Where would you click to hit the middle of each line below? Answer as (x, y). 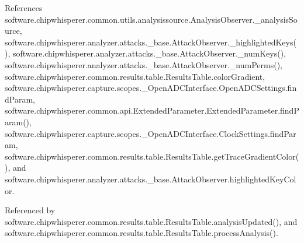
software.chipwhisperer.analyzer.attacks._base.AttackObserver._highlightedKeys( (151, 42)
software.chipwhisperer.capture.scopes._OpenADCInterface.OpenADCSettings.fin (151, 88)
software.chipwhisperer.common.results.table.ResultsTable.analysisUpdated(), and (151, 221)
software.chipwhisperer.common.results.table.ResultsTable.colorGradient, (135, 76)
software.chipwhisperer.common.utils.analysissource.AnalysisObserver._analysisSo (151, 19)
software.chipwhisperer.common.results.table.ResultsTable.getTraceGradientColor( (152, 156)
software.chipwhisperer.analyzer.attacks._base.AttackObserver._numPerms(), (144, 64)
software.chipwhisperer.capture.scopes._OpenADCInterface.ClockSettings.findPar (151, 133)
